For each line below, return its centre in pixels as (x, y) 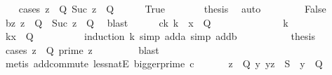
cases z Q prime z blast (82, 49)
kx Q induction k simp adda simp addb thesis (160, 36)
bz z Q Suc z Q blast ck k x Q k (147, 22)
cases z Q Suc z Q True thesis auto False (172, 8)
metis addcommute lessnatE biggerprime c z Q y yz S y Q (164, 63)
